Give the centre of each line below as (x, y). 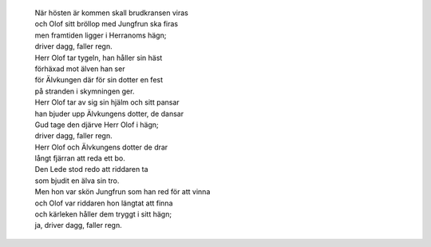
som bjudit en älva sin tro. (77, 181)
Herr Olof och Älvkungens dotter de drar (101, 147)
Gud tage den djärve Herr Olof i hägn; (97, 125)
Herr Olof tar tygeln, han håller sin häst (99, 58)
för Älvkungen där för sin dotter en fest (99, 80)
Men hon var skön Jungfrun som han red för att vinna (123, 192)
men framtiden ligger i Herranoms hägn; (101, 35)
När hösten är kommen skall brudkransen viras (112, 13)
